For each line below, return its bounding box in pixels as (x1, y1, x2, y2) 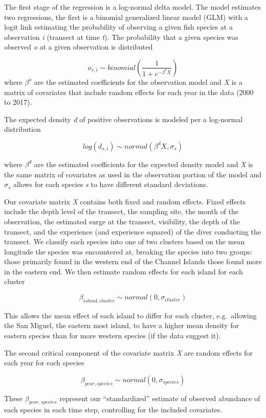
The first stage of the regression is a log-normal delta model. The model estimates (4, 2, 261, 12)
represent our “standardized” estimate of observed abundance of (59, 392, 260, 403)
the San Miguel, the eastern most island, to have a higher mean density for (4, 320, 239, 331)
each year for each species (4, 357, 84, 368)
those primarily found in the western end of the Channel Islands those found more (4, 256, 262, 267)
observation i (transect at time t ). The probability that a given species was (4, 31, 238, 42)
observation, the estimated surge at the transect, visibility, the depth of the (4, 216, 240, 226)
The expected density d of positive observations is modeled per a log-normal (4, 113, 243, 124)
